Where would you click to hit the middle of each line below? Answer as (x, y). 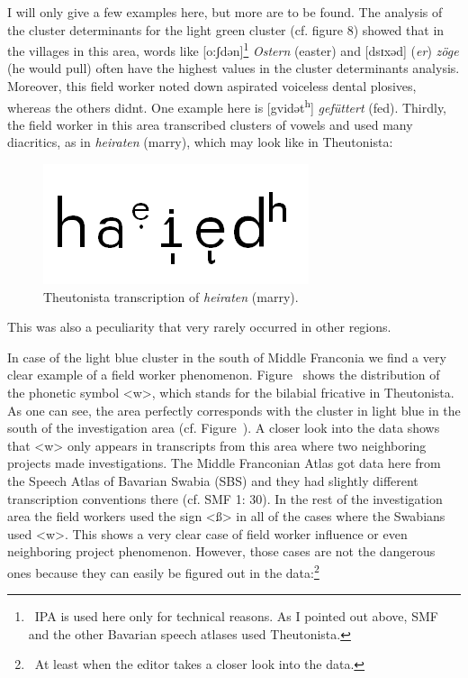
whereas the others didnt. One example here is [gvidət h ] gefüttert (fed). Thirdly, (227, 105)
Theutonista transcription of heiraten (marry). (171, 296)
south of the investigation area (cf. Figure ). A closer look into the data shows (224, 428)
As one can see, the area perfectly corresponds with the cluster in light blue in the (234, 410)
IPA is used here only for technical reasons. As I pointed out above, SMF (236, 616)
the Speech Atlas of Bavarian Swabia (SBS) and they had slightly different (213, 481)
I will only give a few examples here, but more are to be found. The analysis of (225, 12)
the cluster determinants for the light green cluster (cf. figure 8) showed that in (226, 29)
